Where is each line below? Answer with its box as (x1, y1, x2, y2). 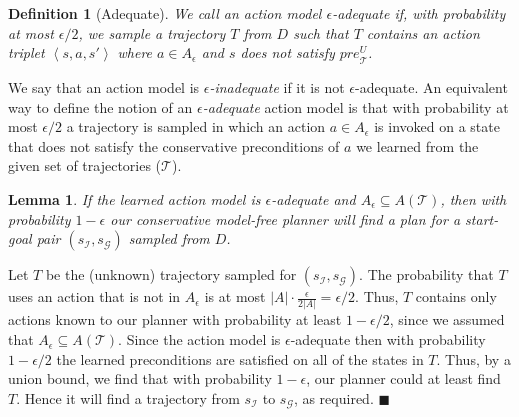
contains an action (366, 22, 480, 43)
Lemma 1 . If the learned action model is (8, 188, 261, 209)
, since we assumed (389, 309, 505, 330)
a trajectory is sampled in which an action (66, 116, 326, 137)
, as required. (293, 387, 374, 408)
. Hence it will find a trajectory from (16, 387, 240, 408)
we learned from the (356, 135, 479, 156)
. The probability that (359, 264, 494, 285)
